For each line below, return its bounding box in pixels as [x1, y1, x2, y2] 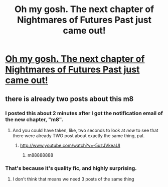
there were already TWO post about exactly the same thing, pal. [12, 132, 145, 139]
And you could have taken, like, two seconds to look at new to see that [12, 127, 158, 133]
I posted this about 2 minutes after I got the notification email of [5, 110, 163, 117]
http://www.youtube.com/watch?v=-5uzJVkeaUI [20, 142, 120, 148]
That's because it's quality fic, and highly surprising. [5, 164, 137, 171]
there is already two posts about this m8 [5, 95, 134, 103]
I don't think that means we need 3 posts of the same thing [12, 176, 134, 182]
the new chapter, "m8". [5, 116, 64, 123]
